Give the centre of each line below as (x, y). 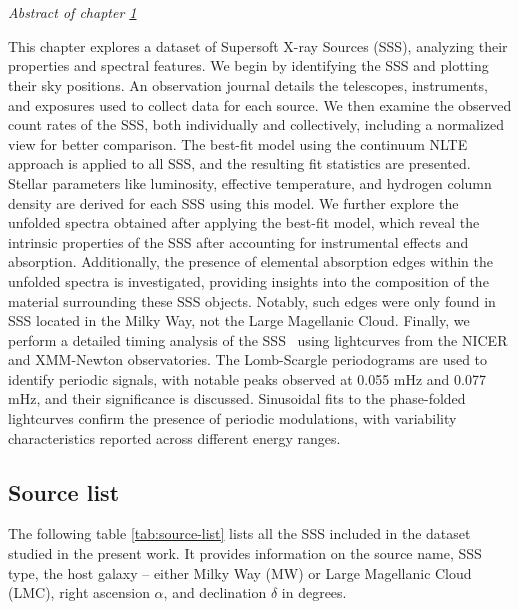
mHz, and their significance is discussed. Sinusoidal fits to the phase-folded (237, 398)
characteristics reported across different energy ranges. (174, 437)
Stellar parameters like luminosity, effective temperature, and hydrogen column (250, 182)
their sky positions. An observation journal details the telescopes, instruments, (248, 84)
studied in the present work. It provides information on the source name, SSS (245, 553)
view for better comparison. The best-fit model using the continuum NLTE (238, 143)
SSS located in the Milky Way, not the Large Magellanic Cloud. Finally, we (239, 320)
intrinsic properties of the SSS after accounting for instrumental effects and (238, 241)
